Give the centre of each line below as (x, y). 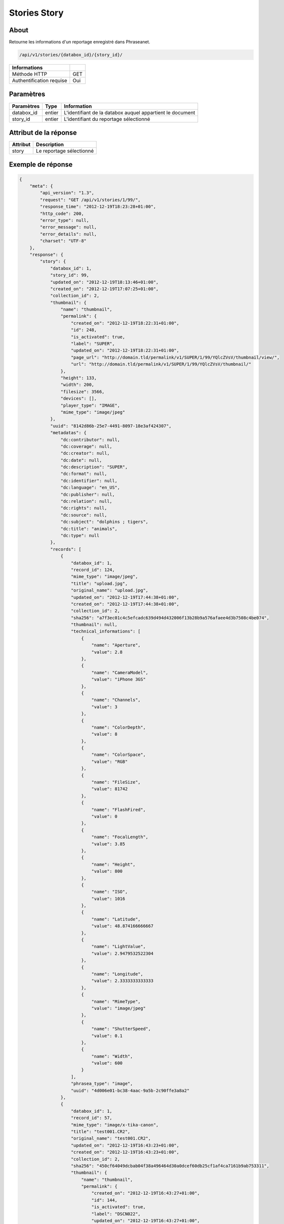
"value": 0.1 (107, 1036)
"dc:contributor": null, (90, 440)
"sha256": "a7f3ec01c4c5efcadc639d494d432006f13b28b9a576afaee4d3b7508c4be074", (170, 618)
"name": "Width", (112, 1056)
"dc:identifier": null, (89, 481)
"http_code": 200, (62, 213)
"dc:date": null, (81, 460)
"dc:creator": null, (85, 453)
